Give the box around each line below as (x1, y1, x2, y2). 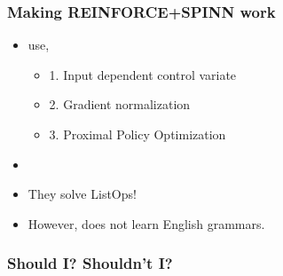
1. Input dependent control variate (49, 65, 237, 83)
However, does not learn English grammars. (28, 214, 265, 233)
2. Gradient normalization (49, 95, 191, 114)
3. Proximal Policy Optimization (49, 125, 226, 143)
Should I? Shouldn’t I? (7, 252, 173, 274)
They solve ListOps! (28, 185, 137, 203)
